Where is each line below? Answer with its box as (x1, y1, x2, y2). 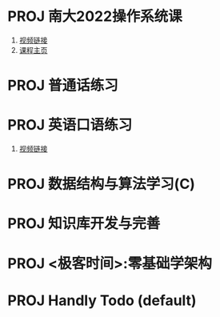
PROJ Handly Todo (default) (7, 291, 197, 309)
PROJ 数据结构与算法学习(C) (7, 175, 195, 193)
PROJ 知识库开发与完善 (7, 215, 161, 233)
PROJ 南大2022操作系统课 (7, 7, 182, 26)
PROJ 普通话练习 (7, 77, 119, 94)
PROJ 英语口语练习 (7, 116, 133, 134)
